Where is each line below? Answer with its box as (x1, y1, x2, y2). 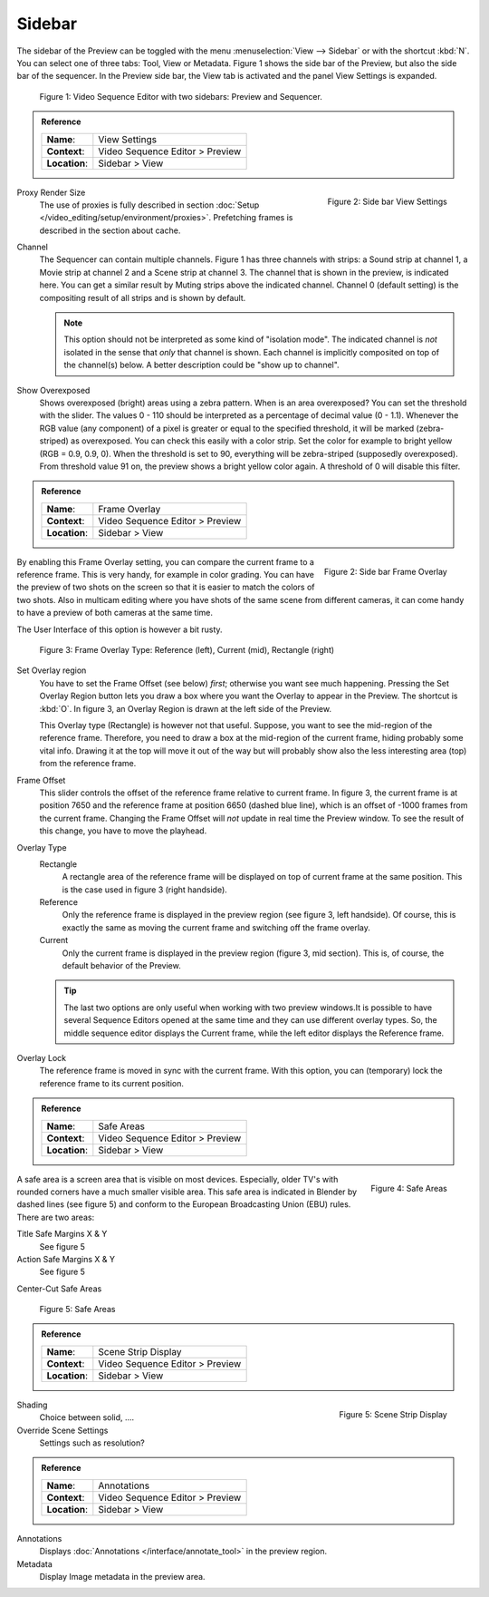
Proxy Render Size (16, 187, 86, 198)
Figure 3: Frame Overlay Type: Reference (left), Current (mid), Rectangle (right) (39, 645, 335, 656)
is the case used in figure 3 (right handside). (62, 884, 228, 895)
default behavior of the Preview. (62, 960, 181, 971)
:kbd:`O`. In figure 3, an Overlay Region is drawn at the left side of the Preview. (39, 703, 332, 714)
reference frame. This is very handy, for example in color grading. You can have (16, 570, 314, 580)
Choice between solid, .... (39, 1412, 135, 1423)
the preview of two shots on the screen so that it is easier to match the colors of (16, 581, 315, 593)
